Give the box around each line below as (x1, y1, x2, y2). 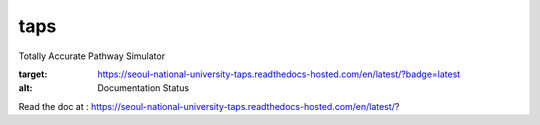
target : (18, 68, 48, 80)
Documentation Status (97, 82, 190, 94)
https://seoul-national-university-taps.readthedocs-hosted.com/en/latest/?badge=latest (97, 68, 461, 80)
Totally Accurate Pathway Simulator (18, 50, 165, 62)
